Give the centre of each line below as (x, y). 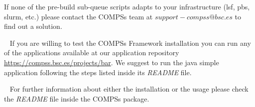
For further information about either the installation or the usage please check (129, 89)
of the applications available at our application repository (92, 53)
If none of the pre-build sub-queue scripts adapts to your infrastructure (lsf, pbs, (127, 6)
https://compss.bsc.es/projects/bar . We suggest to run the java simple (112, 62)
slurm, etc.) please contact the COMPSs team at (78, 16)
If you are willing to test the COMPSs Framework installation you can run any (130, 43)
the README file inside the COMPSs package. (77, 98)
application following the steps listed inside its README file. (98, 72)
